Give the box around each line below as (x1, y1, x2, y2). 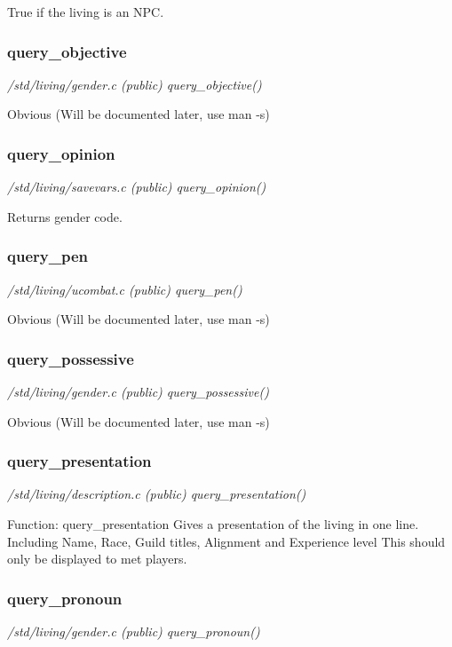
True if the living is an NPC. (7, 3, 164, 20)
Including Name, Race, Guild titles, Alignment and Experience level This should (7, 532, 446, 550)
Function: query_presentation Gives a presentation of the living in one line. (7, 515, 419, 533)
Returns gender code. (7, 207, 123, 225)
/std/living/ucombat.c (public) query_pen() (7, 280, 242, 298)
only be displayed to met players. (7, 549, 187, 568)
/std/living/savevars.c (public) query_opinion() (7, 178, 266, 196)
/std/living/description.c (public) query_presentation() (7, 485, 306, 503)
